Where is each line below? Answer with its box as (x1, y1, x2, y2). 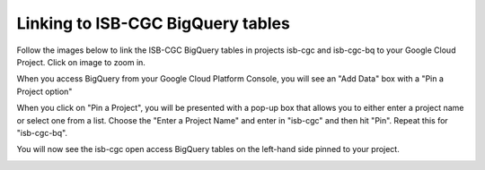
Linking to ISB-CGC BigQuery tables (16, 13, 291, 33)
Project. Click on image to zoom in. (16, 56, 145, 67)
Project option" (16, 86, 73, 97)
